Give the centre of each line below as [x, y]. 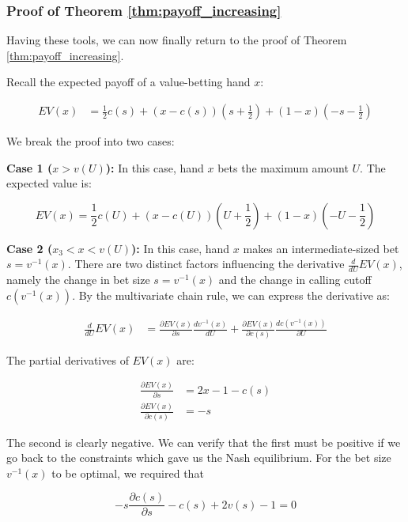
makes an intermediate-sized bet [321, 248]
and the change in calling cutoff [295, 280]
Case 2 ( [30, 248]
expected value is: [49, 183]
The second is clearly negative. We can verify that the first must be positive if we [204, 442]
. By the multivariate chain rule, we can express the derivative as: [231, 295]
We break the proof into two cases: [91, 141]
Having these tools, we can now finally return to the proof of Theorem [177, 40]
